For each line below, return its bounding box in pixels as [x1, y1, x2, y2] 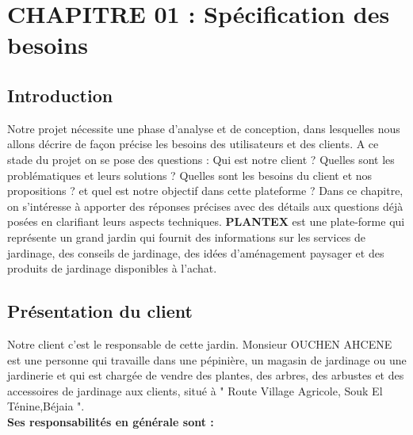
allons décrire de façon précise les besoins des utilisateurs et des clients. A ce [7, 135, 379, 152]
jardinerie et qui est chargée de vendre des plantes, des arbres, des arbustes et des [7, 367, 404, 383]
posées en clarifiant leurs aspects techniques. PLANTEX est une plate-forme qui [7, 213, 405, 230]
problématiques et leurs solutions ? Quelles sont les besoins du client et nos [7, 166, 373, 183]
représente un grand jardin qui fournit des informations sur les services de [7, 228, 365, 245]
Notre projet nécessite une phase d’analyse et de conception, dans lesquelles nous [7, 120, 400, 136]
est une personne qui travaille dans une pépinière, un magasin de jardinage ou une [7, 351, 407, 368]
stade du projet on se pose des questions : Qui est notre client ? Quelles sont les [7, 151, 395, 167]
